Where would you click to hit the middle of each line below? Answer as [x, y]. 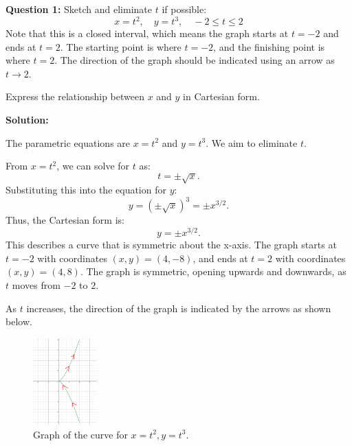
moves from [36, 284]
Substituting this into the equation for [86, 190]
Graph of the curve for [80, 434]
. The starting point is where [121, 46]
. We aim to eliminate [252, 142]
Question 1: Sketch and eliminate [79, 9]
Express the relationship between [75, 96]
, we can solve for [93, 166]
